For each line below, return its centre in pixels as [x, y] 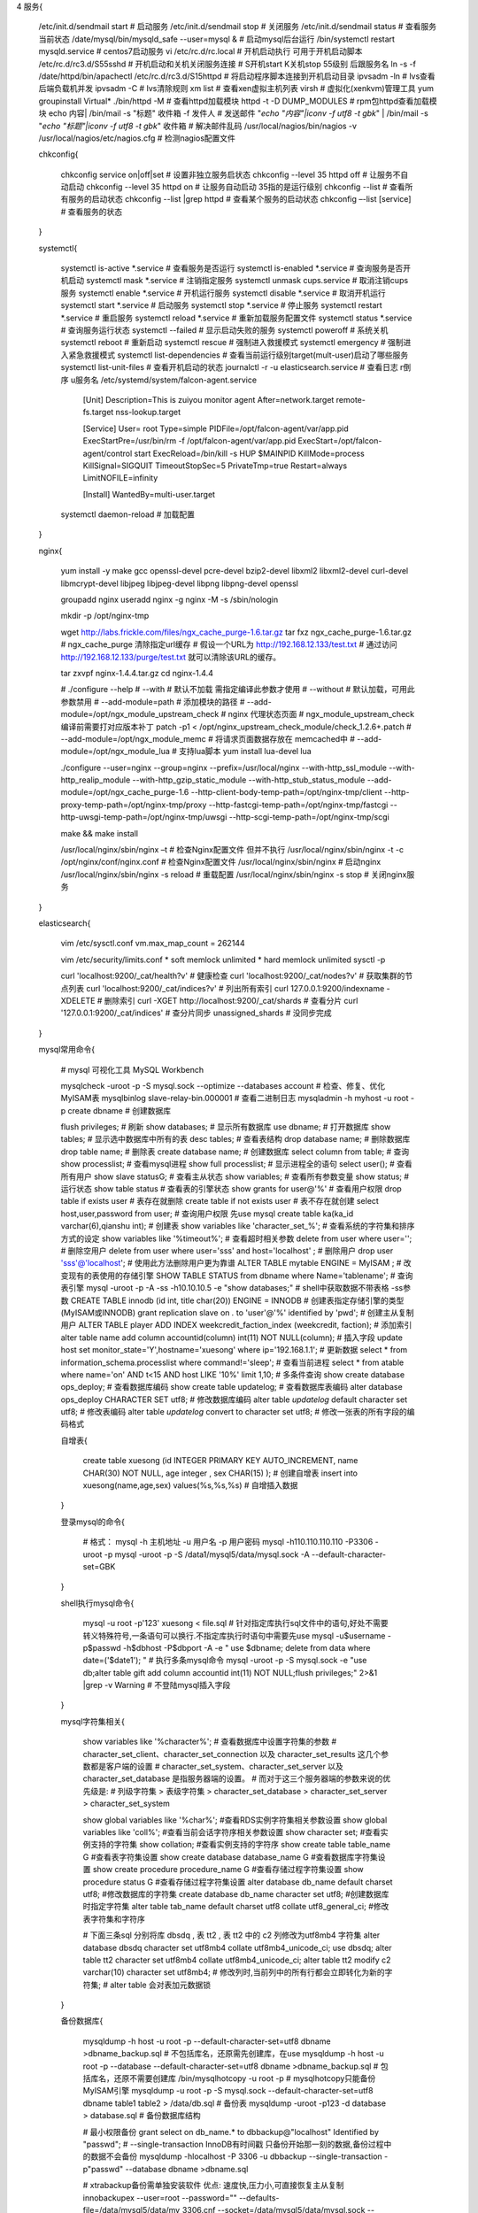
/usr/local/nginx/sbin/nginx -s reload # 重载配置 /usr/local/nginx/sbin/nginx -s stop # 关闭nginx [234, 874]
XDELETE [78, 1000]
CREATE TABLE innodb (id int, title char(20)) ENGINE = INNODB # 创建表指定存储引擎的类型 [237, 1300]
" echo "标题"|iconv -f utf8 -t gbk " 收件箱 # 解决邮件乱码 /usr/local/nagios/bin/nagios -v [198, 126]
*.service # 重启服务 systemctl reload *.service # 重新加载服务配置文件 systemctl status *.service [236, 318]
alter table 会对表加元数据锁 [160, 1985]
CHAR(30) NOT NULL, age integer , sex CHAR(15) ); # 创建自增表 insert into [220, 1473]
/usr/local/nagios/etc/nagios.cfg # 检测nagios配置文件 [137, 138]
